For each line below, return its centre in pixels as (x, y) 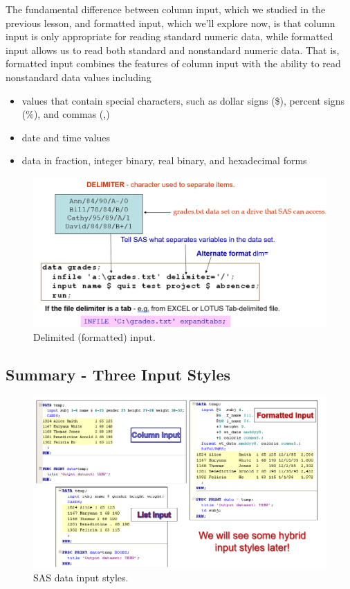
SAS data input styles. (81, 577)
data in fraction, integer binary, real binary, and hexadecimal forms (164, 160)
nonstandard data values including (79, 77)
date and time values (66, 137)
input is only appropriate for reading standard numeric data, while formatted (169, 36)
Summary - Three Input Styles (118, 375)
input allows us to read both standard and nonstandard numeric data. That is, (173, 50)
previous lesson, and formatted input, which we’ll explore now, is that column (171, 23)
